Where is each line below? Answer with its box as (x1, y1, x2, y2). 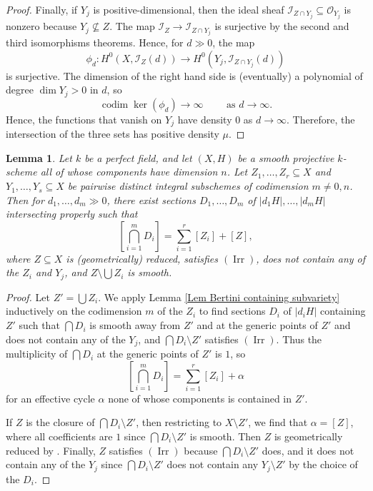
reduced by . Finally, (6, 442, 96, 457)
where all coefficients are (6, 428, 113, 443)
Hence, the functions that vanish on (6, 111, 162, 126)
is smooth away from (89, 318, 181, 333)
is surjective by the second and (214, 19, 349, 34)
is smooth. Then (189, 428, 262, 443)
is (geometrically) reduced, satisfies (66, 250, 218, 265)
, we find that (248, 415, 308, 430)
